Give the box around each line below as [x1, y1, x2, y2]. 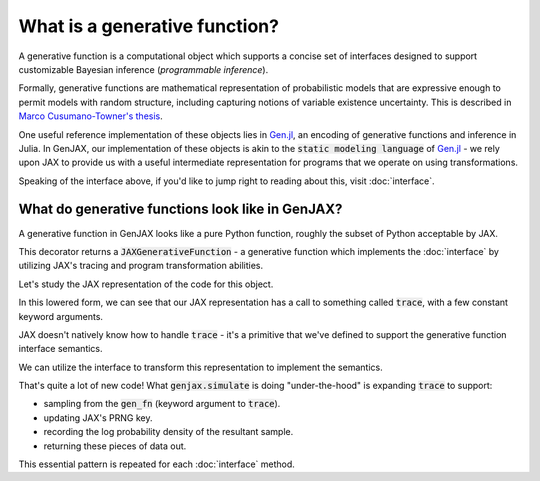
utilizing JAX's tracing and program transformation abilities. [18, 260, 264, 272]
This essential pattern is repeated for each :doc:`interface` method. [18, 458, 295, 470]
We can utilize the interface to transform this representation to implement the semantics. [18, 361, 384, 373]
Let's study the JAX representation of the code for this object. [18, 278, 274, 290]
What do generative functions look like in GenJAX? [18, 201, 343, 218]
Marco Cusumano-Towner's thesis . [18, 110, 164, 122]
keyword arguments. [18, 310, 104, 322]
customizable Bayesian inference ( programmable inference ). [18, 63, 269, 75]
